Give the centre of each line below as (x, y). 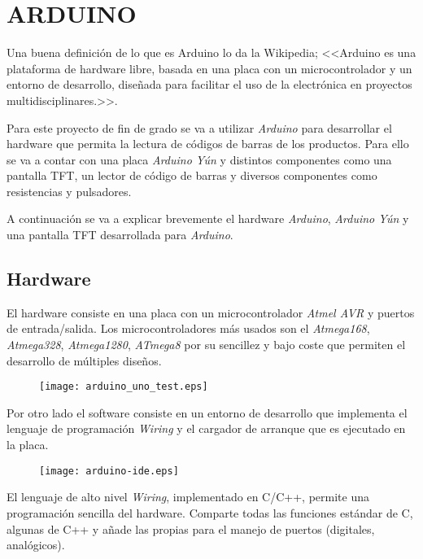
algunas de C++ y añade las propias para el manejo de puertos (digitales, (191, 528)
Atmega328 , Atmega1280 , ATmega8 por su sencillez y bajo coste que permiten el (206, 345)
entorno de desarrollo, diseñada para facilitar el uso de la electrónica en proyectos (209, 84)
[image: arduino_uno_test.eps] (124, 387)
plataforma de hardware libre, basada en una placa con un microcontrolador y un (209, 68)
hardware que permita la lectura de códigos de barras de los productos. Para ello (208, 144)
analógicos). (36, 545)
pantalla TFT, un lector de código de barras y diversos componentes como (192, 175)
